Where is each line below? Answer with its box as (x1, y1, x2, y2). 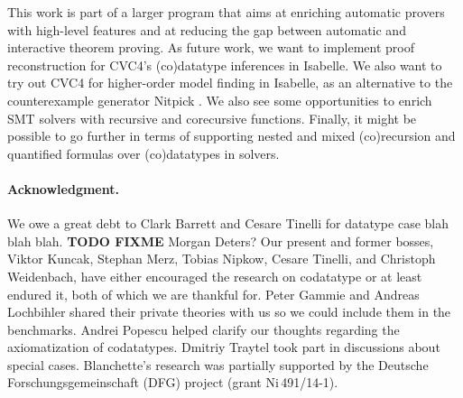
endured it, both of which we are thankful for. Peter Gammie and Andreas (7, 284, 420, 303)
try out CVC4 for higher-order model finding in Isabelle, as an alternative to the (7, 73, 453, 92)
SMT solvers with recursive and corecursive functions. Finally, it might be (7, 108, 417, 127)
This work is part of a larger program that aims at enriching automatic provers (7, 3, 445, 21)
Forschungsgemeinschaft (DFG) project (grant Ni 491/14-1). (7, 373, 338, 392)
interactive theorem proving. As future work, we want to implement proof (7, 38, 415, 57)
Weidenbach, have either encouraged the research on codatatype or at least (7, 266, 422, 285)
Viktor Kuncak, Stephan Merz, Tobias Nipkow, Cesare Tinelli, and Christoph (7, 249, 436, 268)
